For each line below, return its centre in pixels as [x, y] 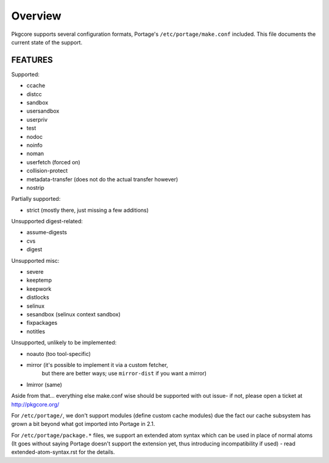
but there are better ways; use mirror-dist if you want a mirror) [124, 374]
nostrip [36, 187]
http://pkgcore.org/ [35, 404]
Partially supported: [36, 199]
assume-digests [47, 232]
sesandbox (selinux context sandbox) [74, 314]
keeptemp [39, 280]
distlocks [38, 298]
